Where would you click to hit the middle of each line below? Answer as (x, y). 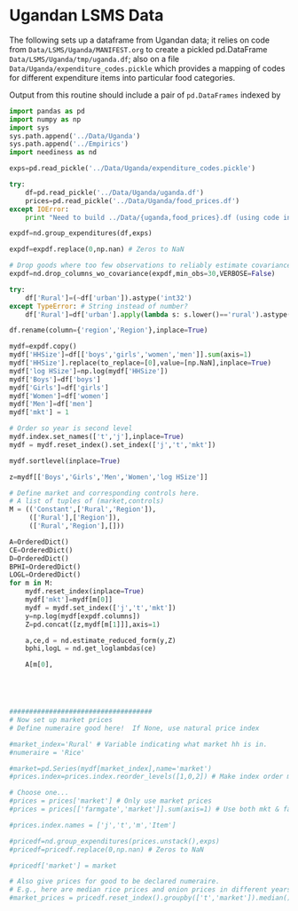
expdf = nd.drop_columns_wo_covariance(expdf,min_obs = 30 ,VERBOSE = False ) (142, 274)
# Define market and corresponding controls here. (105, 493)
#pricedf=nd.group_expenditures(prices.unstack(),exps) (114, 841)
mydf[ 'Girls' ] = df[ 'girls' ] (59, 388)
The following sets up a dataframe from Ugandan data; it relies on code (140, 40)
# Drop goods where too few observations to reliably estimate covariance (150, 266)
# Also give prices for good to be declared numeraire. (114, 882)
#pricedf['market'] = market (63, 866)
